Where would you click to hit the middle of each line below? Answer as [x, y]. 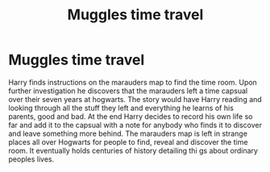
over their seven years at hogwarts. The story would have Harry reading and [135, 99]
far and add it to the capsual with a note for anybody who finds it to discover [135, 125]
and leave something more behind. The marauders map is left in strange [128, 133]
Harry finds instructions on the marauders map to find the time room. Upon [133, 82]
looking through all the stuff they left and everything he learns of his [121, 108]
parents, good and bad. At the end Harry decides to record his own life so [131, 116]
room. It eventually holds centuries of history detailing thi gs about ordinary [133, 150]
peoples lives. [31, 159]
